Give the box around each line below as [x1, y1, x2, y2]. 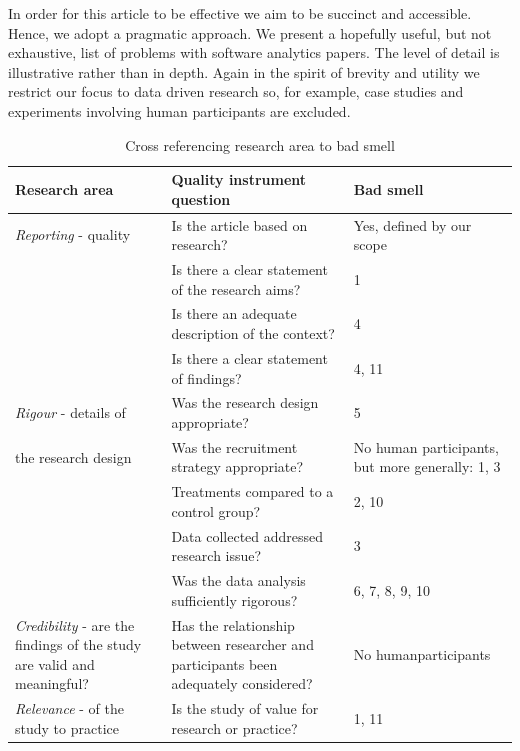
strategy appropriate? [171, 456, 304, 477]
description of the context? [171, 323, 335, 344]
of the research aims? [171, 278, 301, 299]
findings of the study [15, 634, 142, 655]
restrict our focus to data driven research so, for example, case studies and [8, 81, 464, 102]
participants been [171, 653, 278, 674]
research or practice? [171, 717, 298, 738]
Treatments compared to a [171, 481, 334, 502]
